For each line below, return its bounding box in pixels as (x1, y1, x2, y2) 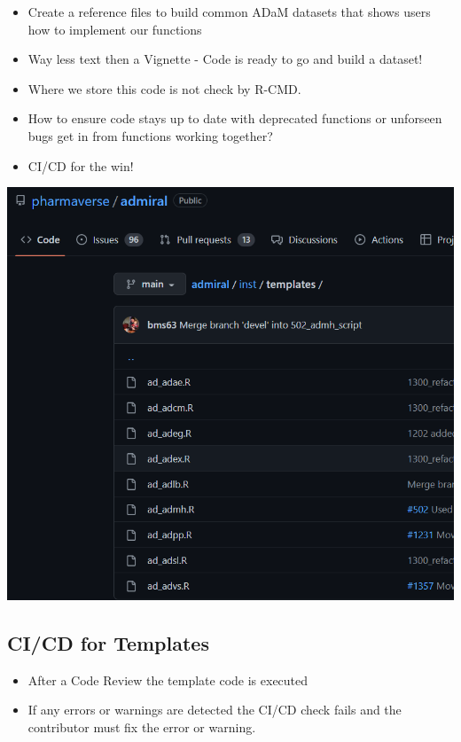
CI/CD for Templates (7, 629, 209, 656)
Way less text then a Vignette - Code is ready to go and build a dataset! (27, 50, 423, 68)
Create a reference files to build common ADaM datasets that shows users (27, 3, 431, 20)
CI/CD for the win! (27, 156, 134, 175)
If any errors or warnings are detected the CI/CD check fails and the (27, 700, 402, 719)
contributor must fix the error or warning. (27, 717, 256, 736)
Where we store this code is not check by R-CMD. (27, 79, 301, 98)
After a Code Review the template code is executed (27, 670, 309, 689)
